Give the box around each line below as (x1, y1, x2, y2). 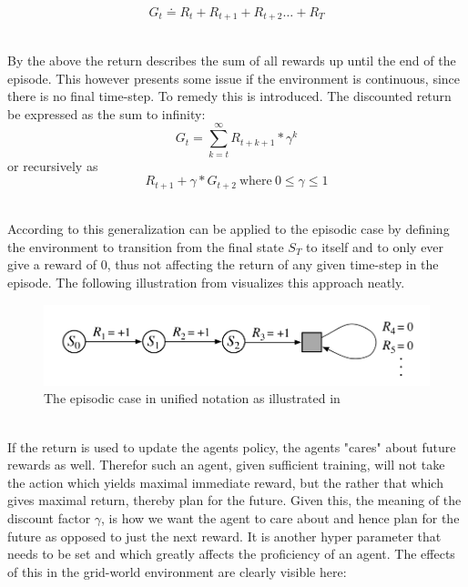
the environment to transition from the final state (7, 237, 284, 256)
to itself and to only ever (306, 237, 444, 256)
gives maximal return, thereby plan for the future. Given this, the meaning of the (7, 491, 462, 510)
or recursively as (7, 156, 98, 175)
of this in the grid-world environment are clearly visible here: (7, 562, 347, 581)
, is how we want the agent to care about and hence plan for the (101, 509, 460, 527)
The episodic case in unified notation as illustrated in (44, 389, 341, 408)
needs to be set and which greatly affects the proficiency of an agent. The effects (7, 544, 455, 563)
